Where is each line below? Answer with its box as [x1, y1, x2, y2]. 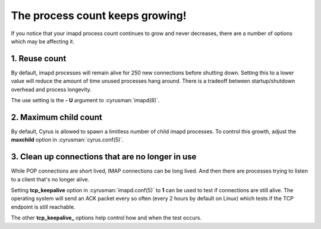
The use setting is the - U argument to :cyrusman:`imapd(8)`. [11, 97, 160, 104]
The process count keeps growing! [11, 9, 187, 22]
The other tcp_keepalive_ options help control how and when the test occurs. [11, 214, 202, 221]
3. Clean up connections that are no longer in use [11, 152, 197, 162]
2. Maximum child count [11, 112, 102, 122]
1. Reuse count [11, 54, 67, 64]
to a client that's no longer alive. [11, 175, 90, 183]
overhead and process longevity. [11, 86, 92, 93]
